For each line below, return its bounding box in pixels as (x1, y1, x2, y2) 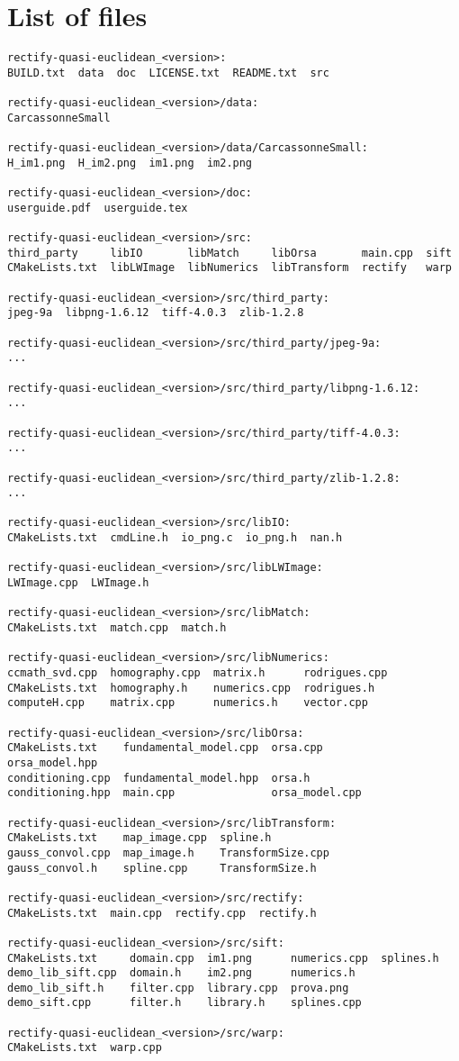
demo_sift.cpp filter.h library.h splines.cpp (7, 996, 362, 1010)
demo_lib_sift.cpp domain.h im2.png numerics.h (7, 966, 355, 980)
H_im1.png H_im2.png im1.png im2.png (7, 156, 253, 169)
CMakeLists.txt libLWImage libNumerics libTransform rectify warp (7, 261, 452, 275)
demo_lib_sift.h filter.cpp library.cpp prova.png (7, 981, 349, 994)
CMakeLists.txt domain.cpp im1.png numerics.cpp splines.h (7, 951, 439, 965)
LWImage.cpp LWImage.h (7, 576, 149, 590)
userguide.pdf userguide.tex (7, 201, 188, 214)
